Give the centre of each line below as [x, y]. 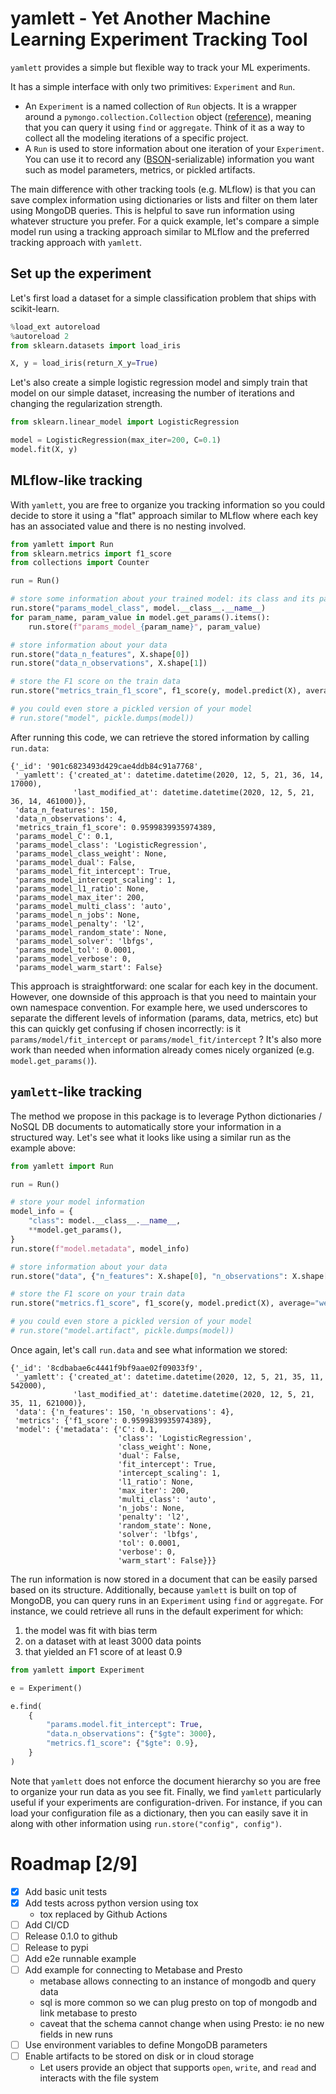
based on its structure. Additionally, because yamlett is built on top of [153, 1589]
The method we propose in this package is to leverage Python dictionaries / [166, 1116]
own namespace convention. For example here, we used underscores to [159, 1007]
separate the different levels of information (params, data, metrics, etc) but [164, 1018]
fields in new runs [76, 2034]
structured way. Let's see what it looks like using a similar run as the [151, 1137]
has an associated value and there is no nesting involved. [128, 526]
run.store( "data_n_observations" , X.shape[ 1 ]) [109, 663]
